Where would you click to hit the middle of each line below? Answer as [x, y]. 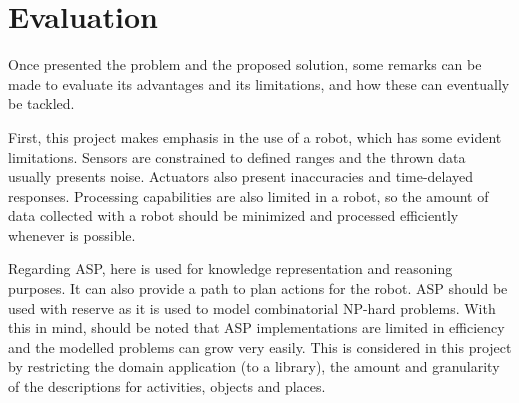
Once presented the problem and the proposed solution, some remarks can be [245, 64]
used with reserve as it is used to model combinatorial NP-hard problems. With [252, 307]
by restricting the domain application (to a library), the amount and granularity [254, 366]
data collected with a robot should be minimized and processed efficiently [233, 215]
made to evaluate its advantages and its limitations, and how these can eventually [259, 83]
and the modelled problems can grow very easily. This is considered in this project [260, 346]
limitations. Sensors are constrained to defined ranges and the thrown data [237, 156]
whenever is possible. [72, 234]
